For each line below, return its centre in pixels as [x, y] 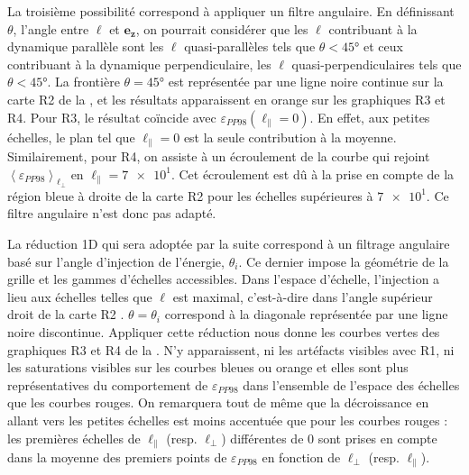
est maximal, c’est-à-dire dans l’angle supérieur [303, 296]
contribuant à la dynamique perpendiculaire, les [139, 64]
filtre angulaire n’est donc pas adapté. [112, 213]
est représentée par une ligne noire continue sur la [306, 82]
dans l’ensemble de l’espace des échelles [351, 384]
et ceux [383, 46]
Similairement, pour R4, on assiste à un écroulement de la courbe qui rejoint [219, 156]
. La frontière [83, 82]
